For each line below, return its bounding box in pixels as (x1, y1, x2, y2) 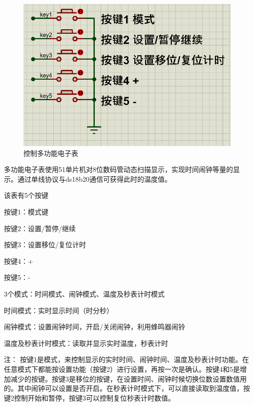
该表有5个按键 (4, 190, 48, 200)
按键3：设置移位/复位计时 (4, 239, 86, 250)
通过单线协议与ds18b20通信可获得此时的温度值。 (17, 173, 172, 184)
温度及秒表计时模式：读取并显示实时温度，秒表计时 (4, 338, 168, 348)
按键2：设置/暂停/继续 (4, 223, 76, 233)
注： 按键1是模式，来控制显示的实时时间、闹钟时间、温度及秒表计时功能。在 (4, 354, 249, 364)
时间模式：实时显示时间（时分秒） (4, 305, 113, 315)
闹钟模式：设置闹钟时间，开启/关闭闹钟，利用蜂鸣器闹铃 (4, 321, 185, 332)
